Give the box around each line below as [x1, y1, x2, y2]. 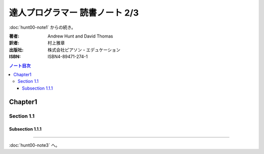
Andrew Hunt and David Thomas [47, 33, 113, 39]
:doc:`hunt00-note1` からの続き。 [9, 24, 76, 30]
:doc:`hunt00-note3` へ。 [9, 142, 60, 148]
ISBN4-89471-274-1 [47, 54, 88, 59]
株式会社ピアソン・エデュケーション [47, 47, 121, 53]
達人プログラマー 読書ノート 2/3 [9, 7, 139, 18]
